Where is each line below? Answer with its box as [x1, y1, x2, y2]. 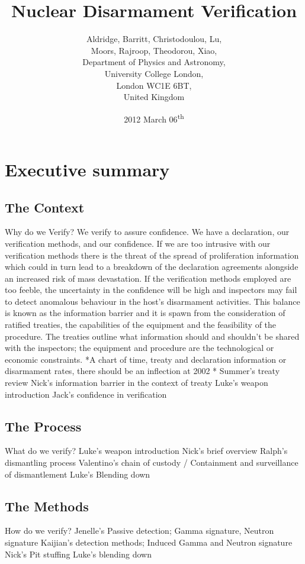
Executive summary [5, 157, 170, 181]
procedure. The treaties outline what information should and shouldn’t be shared [5, 330, 300, 342]
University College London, [104, 67, 204, 79]
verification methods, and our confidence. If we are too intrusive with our [5, 237, 271, 249]
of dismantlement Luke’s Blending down [5, 468, 150, 480]
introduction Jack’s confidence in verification [5, 388, 167, 400]
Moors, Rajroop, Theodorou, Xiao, [91, 44, 217, 56]
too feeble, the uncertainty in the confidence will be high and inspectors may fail [5, 283, 297, 296]
